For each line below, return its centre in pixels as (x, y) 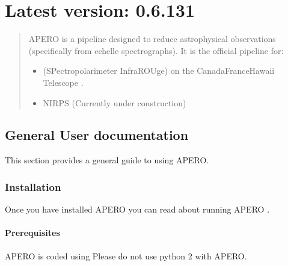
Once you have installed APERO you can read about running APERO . (137, 209)
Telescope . (63, 82)
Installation (33, 186)
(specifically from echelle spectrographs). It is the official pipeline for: (156, 50)
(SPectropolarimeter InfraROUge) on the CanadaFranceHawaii (159, 71)
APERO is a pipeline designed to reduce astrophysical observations (152, 39)
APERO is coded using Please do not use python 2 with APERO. (126, 255)
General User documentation (97, 135)
